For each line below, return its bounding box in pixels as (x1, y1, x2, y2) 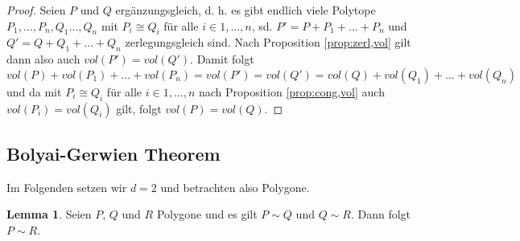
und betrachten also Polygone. (160, 178, 310, 195)
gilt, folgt (116, 100, 162, 116)
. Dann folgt (350, 206, 411, 223)
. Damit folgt (190, 51, 254, 67)
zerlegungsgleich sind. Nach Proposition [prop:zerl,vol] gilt (125, 34, 411, 51)
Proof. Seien (6, 2, 66, 18)
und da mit (6, 83, 62, 100)
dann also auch (6, 51, 80, 67)
